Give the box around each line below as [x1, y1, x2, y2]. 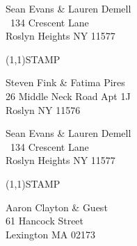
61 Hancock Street [6, 213, 84, 228]
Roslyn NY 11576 [6, 102, 81, 117]
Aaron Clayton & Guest [6, 199, 108, 214]
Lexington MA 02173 [6, 227, 95, 241]
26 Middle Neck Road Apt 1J [6, 88, 131, 103]
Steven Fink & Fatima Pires [6, 75, 125, 90]
